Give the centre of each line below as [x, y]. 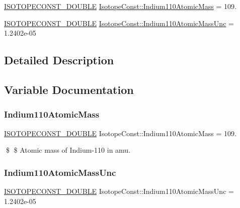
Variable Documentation [69, 89]
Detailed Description [59, 60]
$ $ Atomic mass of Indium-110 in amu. [68, 150]
